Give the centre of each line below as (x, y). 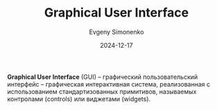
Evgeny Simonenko (116, 32)
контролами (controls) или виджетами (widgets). (79, 99)
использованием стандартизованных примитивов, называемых (102, 91)
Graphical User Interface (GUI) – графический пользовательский (103, 77)
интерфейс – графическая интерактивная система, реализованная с (109, 84)
